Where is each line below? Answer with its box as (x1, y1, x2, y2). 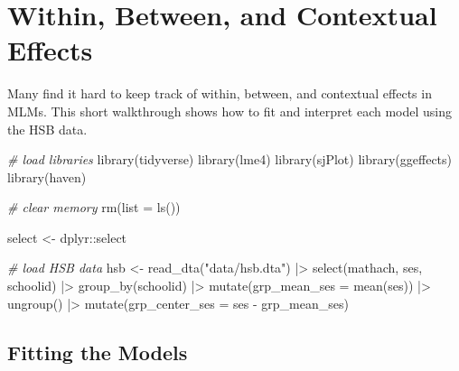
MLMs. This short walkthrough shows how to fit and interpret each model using (7, 101, 452, 120)
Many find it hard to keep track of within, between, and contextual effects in (7, 84, 432, 103)
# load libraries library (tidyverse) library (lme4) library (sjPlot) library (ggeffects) (7, 150, 453, 169)
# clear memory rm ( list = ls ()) (7, 198, 181, 217)
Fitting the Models (7, 338, 188, 366)
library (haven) (7, 167, 87, 186)
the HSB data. (7, 119, 88, 138)
